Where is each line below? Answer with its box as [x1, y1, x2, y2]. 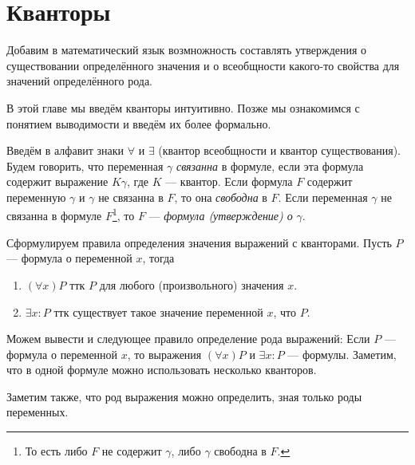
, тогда [142, 250, 175, 266]
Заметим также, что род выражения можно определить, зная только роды [6, 388, 362, 404]
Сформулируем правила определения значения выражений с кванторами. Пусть [6, 234, 392, 250]
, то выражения [127, 345, 202, 362]
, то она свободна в [174, 188, 267, 205]
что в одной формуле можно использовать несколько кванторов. [6, 361, 317, 378]
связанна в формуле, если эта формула [176, 157, 364, 174]
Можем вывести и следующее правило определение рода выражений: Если [6, 330, 370, 347]
